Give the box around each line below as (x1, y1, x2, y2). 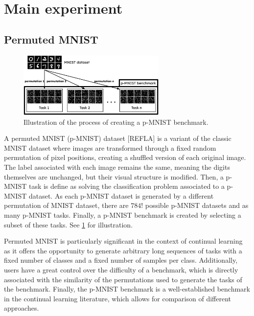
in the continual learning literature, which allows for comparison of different (4, 293, 231, 303)
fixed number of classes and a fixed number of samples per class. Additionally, (4, 255, 238, 265)
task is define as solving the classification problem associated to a (28, 181, 225, 191)
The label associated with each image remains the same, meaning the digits (4, 162, 230, 172)
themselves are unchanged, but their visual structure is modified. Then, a (4, 171, 224, 181)
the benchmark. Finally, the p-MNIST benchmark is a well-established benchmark (4, 284, 251, 294)
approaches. (4, 303, 39, 313)
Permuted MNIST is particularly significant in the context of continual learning (4, 236, 243, 246)
